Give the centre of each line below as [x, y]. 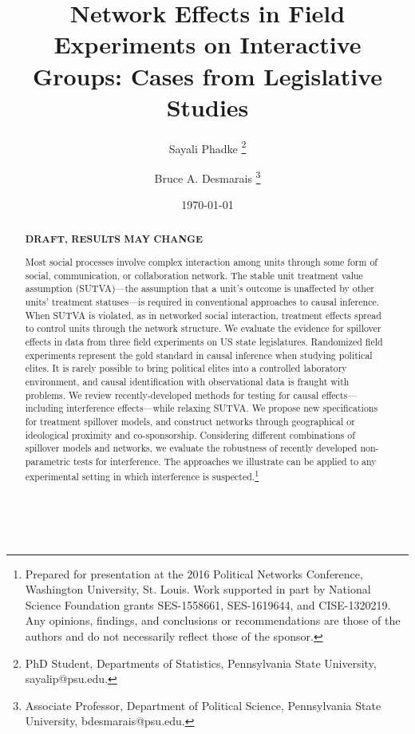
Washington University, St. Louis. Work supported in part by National [198, 589]
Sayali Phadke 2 [207, 147]
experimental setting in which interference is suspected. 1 [142, 475]
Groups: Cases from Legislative [207, 75]
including [44, 408]
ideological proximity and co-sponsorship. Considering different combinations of [190, 434]
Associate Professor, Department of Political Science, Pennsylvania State [203, 705]
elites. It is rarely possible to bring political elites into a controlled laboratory [186, 368]
